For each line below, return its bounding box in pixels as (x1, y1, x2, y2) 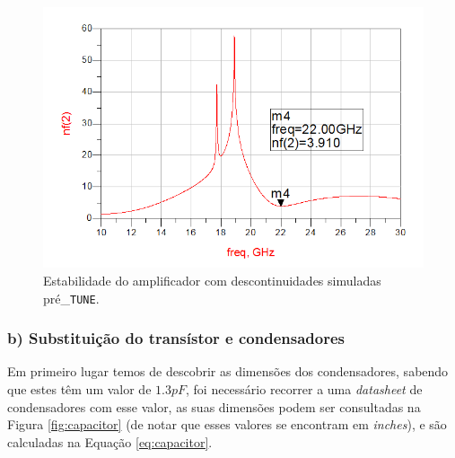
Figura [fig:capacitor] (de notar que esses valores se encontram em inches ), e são (7, 415, 447, 434)
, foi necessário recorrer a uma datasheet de (186, 380, 423, 399)
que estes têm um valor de (7, 380, 152, 399)
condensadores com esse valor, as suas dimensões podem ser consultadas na (7, 397, 421, 416)
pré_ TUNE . (43, 288, 100, 307)
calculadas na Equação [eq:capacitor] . (7, 432, 213, 451)
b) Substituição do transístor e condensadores (7, 327, 345, 349)
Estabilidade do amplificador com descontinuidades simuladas (43, 270, 381, 289)
